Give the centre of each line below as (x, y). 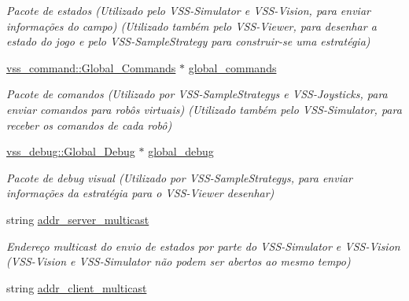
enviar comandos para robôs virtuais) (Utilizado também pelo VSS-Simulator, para (204, 109)
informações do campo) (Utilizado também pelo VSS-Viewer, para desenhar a (192, 26)
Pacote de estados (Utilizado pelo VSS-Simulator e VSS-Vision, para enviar (188, 10)
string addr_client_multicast (77, 287)
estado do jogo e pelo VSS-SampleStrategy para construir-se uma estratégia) (188, 41)
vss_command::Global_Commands (91, 67)
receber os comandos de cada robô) (89, 125)
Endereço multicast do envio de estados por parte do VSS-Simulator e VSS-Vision (203, 246)
